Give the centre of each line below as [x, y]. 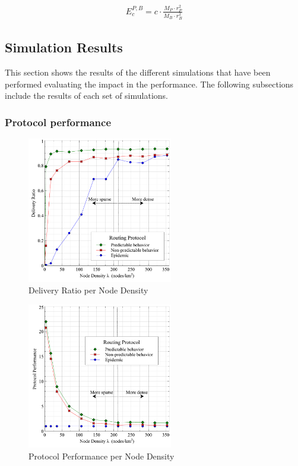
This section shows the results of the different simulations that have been [138, 72]
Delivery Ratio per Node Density [88, 290]
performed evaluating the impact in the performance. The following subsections [149, 84]
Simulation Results [64, 47]
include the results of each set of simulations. [86, 96]
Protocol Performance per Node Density [102, 456]
